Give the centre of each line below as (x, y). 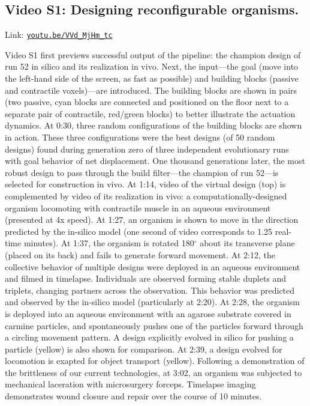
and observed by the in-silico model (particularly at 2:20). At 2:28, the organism (152, 302)
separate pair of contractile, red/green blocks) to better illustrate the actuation (150, 113)
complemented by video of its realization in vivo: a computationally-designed (146, 195)
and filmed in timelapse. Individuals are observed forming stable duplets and (146, 278)
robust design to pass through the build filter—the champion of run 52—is (142, 172)
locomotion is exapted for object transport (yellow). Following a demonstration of (155, 361)
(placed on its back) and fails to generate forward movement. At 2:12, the (140, 254)
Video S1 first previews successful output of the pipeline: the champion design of (153, 54)
